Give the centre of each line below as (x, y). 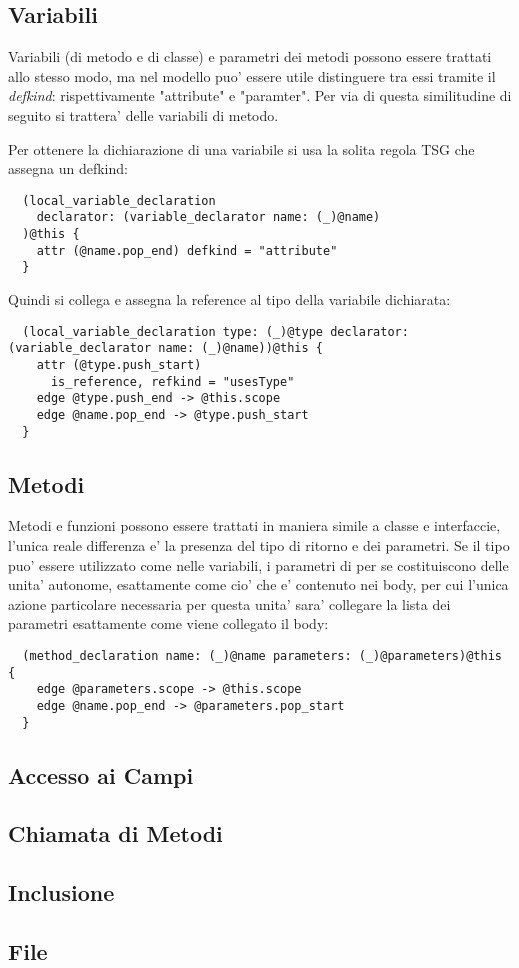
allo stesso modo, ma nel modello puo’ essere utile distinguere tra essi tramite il (252, 75)
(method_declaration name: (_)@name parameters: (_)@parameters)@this (262, 656)
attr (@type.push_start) (119, 364)
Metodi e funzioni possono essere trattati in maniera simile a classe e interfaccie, (254, 525)
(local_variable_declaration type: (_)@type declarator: (215, 331)
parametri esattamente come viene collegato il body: (168, 623)
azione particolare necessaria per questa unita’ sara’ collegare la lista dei (229, 603)
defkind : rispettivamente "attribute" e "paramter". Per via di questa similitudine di (260, 95)
